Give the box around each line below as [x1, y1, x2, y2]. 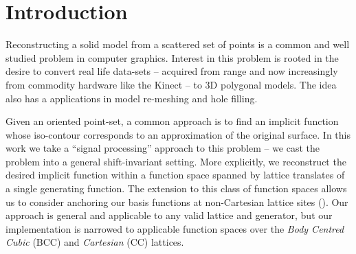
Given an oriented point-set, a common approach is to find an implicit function [5, 114, 339, 128]
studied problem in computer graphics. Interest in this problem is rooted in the [5, 50, 339, 65]
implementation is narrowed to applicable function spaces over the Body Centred [5, 221, 344, 235]
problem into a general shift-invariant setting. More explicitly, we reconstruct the [5, 154, 346, 168]
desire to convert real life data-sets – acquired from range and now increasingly [5, 64, 338, 78]
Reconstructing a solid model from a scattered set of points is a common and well [5, 37, 350, 51]
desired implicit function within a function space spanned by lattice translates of [5, 168, 345, 182]
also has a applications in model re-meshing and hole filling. [5, 91, 258, 105]
